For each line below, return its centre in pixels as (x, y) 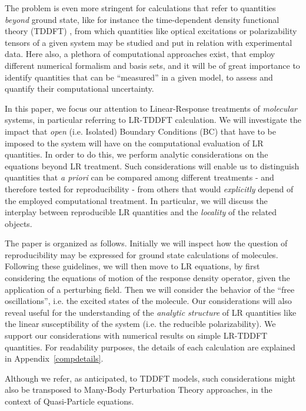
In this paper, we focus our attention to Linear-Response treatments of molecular (151, 108)
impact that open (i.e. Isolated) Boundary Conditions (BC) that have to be (140, 131)
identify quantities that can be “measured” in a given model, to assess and (139, 77)
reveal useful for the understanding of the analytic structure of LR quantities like (151, 312)
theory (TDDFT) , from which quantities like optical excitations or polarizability (151, 31)
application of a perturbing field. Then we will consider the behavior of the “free (150, 289)
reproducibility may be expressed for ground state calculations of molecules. (142, 254)
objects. (19, 223)
